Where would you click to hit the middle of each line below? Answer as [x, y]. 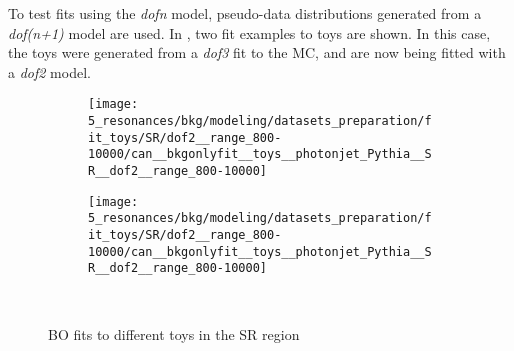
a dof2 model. [49, 71]
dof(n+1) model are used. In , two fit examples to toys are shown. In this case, [249, 32]
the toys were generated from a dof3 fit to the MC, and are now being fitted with [257, 52]
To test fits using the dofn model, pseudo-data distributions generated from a [245, 13]
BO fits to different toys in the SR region [174, 333]
